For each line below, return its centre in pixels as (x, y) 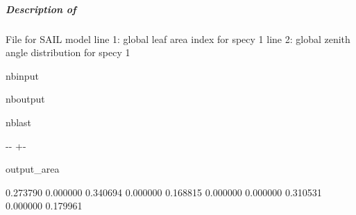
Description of (41, 9)
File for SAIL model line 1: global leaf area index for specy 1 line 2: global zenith (178, 38)
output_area (33, 169)
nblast (19, 122)
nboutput (25, 99)
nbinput (22, 75)
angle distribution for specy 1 (68, 52)
